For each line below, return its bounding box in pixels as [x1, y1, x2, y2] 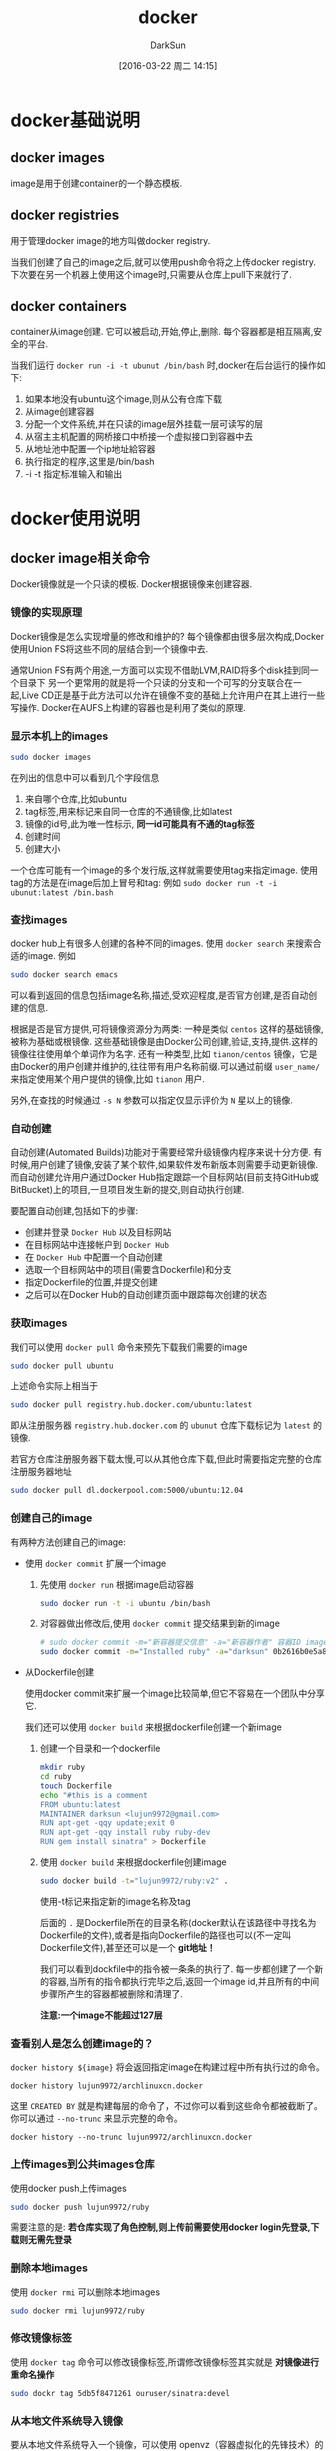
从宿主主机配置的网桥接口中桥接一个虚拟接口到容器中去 [24, 431, 253, 443]
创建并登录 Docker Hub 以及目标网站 [24, 1226, 172, 1238]
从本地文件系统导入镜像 [10, 2414, 123, 2428]
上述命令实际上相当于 [10, 1380, 98, 1392]
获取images [10, 1316, 68, 1330]
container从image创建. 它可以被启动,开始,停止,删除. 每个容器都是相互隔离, [10, 326, 314, 338]
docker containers [10, 297, 128, 315]
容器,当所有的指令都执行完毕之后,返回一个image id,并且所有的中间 [48, 1975, 320, 1987]
